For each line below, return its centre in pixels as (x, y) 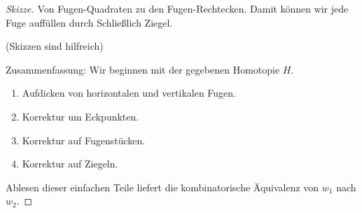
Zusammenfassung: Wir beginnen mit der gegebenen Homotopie (143, 69)
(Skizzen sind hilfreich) (55, 46)
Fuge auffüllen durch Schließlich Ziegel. (89, 22)
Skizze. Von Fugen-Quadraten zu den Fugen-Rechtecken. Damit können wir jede (177, 8)
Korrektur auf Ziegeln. (70, 164)
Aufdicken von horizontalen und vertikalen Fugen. (129, 93)
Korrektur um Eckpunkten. (81, 116)
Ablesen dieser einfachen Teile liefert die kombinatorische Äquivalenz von (162, 187)
